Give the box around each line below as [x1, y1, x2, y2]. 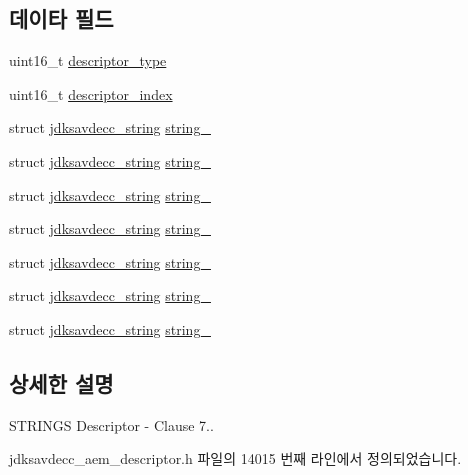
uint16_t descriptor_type [9, 50, 167, 71]
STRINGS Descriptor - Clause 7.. [9, 414, 214, 435]
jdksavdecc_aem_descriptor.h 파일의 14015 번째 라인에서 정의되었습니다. [9, 448, 462, 469]
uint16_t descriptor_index [9, 83, 173, 104]
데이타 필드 [9, 3, 114, 34]
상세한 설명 [9, 367, 114, 398]
